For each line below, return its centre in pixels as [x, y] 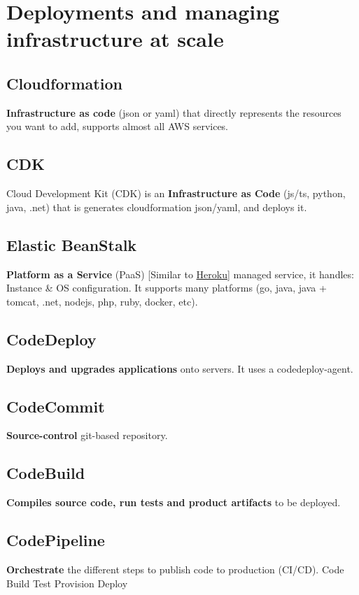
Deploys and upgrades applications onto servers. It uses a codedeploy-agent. [180, 368]
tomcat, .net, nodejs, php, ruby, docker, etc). [102, 301]
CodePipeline [56, 540]
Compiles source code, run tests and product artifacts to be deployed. [174, 502]
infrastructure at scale [115, 39]
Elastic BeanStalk [72, 244]
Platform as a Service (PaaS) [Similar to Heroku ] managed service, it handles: [180, 274]
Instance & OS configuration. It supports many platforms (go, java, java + [167, 288]
